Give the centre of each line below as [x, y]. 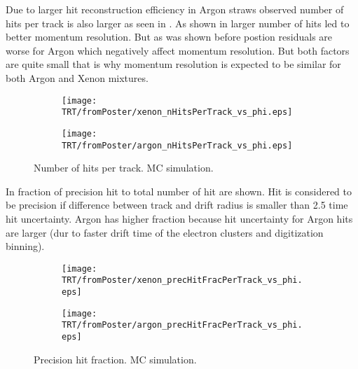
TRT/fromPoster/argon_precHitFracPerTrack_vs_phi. [182, 325]
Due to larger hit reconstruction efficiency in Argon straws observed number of [175, 9]
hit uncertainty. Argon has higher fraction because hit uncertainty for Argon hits [179, 218]
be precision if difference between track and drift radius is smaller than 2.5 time [177, 205]
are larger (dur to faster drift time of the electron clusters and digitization [165, 232]
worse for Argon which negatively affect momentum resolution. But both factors [178, 50]
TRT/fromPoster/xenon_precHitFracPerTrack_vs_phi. [182, 280]
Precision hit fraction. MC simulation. [115, 359]
